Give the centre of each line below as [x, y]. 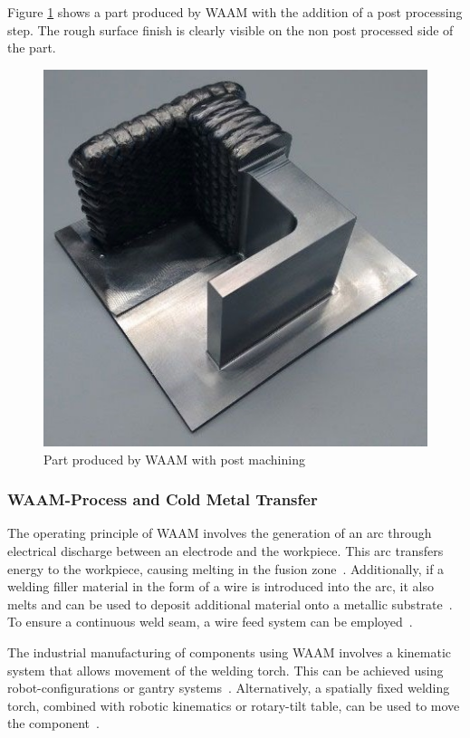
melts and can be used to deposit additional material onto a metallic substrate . [230, 604]
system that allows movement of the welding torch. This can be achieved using [225, 670]
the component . [53, 723]
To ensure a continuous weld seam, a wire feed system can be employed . [210, 622]
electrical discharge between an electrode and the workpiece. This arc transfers [225, 550]
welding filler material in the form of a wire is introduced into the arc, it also [221, 586]
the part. [32, 48]
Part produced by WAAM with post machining [174, 459]
